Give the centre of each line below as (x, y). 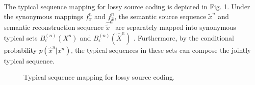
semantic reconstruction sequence (54, 27)
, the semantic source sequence (160, 16)
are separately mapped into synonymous (176, 27)
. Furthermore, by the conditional (184, 37)
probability (20, 50)
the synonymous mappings (44, 16)
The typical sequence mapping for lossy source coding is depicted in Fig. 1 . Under (127, 6)
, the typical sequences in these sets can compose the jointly (161, 50)
